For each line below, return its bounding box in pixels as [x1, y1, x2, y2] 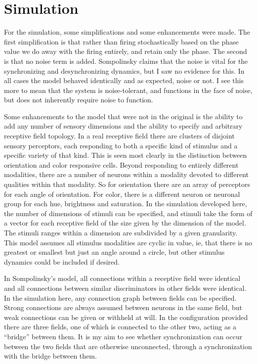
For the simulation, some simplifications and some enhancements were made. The [4, 27, 251, 37]
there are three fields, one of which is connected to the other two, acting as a [4, 321, 237, 332]
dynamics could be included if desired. [4, 256, 120, 267]
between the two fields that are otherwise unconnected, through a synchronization [4, 341, 252, 351]
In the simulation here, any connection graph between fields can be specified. [4, 292, 237, 303]
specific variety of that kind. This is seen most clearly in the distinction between [4, 150, 247, 160]
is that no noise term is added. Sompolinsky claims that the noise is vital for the [4, 55, 248, 66]
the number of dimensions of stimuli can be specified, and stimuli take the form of [4, 208, 253, 218]
